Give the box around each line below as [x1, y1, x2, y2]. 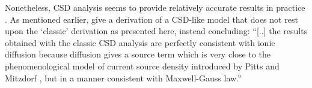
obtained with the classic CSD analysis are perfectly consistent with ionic [5, 36, 275, 48]
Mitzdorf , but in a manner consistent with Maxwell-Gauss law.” [5, 71, 242, 84]
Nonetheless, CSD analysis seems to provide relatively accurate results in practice [5, 1, 305, 13]
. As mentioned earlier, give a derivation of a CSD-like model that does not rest [5, 13, 298, 25]
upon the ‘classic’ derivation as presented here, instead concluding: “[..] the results [5, 25, 308, 37]
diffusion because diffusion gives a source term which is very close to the [5, 48, 271, 60]
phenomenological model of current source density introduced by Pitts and [5, 59, 280, 72]
